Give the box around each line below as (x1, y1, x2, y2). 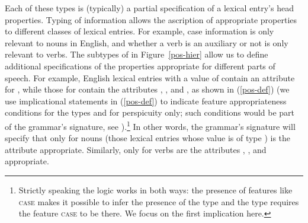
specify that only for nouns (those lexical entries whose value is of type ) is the (5, 132, 291, 144)
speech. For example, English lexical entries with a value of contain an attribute (5, 71, 295, 84)
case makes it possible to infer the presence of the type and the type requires (18, 195, 299, 208)
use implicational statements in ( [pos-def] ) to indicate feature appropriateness (5, 94, 287, 107)
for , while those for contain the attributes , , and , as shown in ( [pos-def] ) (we (5, 83, 290, 95)
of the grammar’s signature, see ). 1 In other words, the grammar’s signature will (5, 118, 296, 132)
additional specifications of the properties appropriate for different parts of (5, 59, 275, 72)
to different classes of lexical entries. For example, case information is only (5, 25, 274, 37)
